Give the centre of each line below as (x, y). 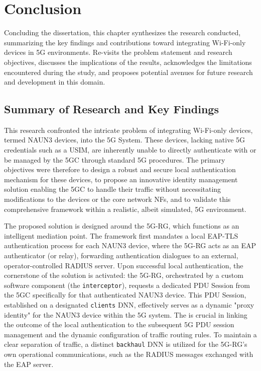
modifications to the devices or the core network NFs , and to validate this (117, 199)
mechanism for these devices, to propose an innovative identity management (121, 179)
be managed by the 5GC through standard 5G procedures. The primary (115, 159)
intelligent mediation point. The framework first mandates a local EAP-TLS (121, 235)
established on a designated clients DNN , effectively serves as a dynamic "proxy (129, 305)
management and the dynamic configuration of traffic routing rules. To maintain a (130, 334)
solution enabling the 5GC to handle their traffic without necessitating (113, 189)
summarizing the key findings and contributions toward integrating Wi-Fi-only (125, 42)
